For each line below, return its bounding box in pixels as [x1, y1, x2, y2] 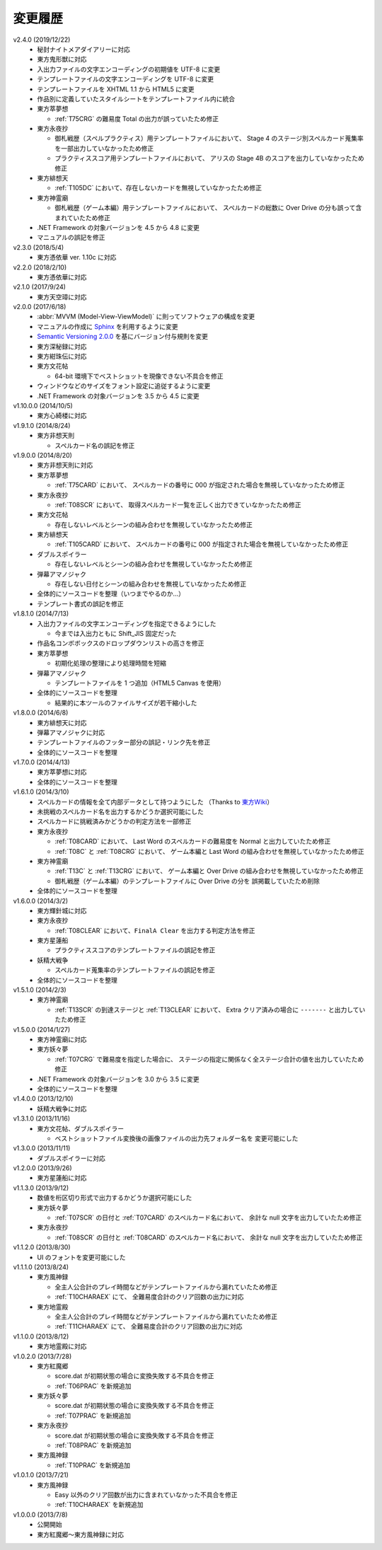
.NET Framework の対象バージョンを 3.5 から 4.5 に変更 [37, 391, 199, 400]
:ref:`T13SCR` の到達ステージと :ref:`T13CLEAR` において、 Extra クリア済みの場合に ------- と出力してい [54, 1005, 366, 1014]
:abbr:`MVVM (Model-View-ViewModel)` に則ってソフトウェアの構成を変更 [37, 312, 255, 321]
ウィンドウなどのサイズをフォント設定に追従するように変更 [37, 382, 211, 391]
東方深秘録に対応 [37, 342, 87, 350]
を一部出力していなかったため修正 [54, 144, 154, 152]
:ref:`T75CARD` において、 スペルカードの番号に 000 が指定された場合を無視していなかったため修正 [54, 481, 345, 490]
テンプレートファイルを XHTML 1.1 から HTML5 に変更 [37, 85, 195, 93]
